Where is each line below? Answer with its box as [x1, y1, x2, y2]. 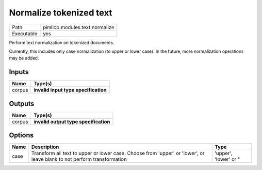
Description [31, 143, 59, 150]
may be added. [9, 55, 39, 61]
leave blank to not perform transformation [31, 156, 127, 163]
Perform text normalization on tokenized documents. [9, 39, 114, 46]
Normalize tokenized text [9, 7, 113, 18]
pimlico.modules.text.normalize [43, 24, 115, 31]
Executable [12, 30, 37, 37]
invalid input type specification [33, 87, 107, 93]
